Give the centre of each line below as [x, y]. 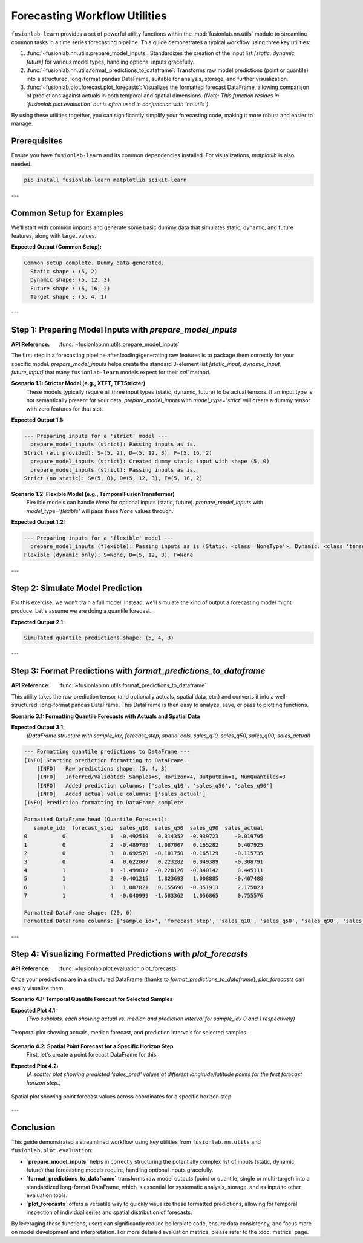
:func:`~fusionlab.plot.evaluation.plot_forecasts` [119, 968]
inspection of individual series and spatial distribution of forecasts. [109, 1212]
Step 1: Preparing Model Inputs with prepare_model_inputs [124, 330]
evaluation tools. [47, 1195]
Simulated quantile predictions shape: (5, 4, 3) [99, 638]
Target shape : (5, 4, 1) [69, 297]
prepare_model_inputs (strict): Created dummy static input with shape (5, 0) [150, 462]
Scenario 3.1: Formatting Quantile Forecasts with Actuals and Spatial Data [106, 716]
